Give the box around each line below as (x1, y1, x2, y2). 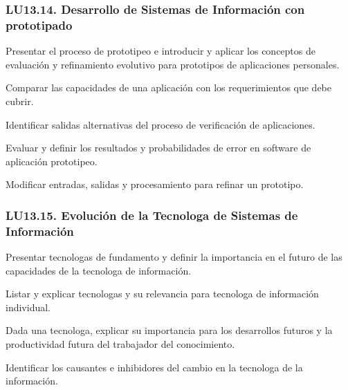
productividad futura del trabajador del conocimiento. (6, 337, 235, 351)
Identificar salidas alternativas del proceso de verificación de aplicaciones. (6, 117, 315, 131)
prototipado (6, 16, 73, 33)
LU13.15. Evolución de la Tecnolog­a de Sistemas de (6, 206, 298, 223)
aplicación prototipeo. (6, 154, 98, 168)
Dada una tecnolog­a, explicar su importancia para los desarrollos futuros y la (6, 323, 333, 337)
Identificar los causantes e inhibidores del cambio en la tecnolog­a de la (6, 360, 303, 374)
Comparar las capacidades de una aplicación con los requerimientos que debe (6, 80, 332, 95)
